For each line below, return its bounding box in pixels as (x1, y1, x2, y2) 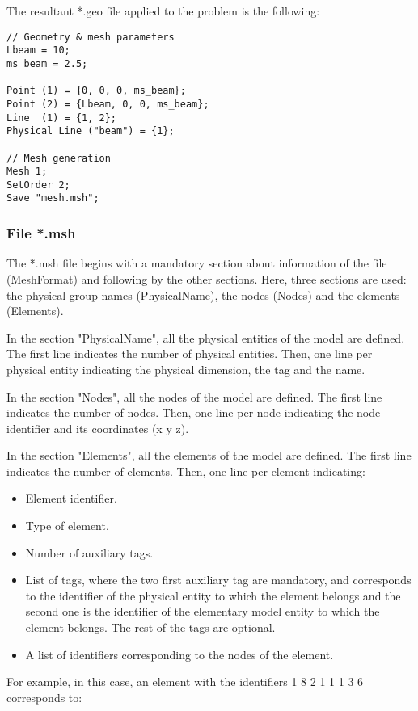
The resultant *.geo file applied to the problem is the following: (6, 2, 320, 19)
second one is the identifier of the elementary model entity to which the (25, 603, 380, 620)
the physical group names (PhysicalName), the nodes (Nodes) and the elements (6, 286, 400, 303)
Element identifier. (25, 490, 117, 507)
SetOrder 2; (6, 179, 70, 191)
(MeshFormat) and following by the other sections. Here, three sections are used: (6, 270, 407, 287)
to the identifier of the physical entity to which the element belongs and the (25, 587, 401, 604)
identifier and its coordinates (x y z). (6, 419, 189, 436)
